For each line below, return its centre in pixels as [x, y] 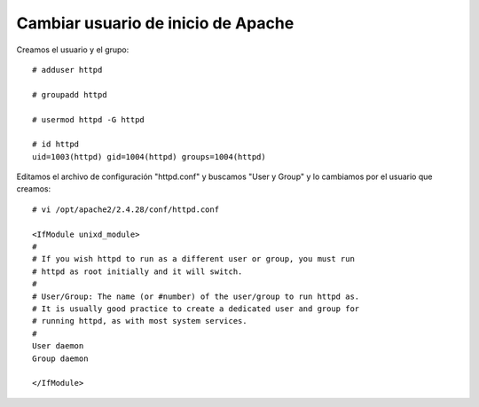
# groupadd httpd [70, 94]
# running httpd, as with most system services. [140, 321]
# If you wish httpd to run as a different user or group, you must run [193, 259]
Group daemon [60, 358]
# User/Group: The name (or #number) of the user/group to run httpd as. [196, 296]
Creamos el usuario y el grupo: [73, 50]
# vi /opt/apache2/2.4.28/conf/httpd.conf [126, 209]
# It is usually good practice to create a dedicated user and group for [196, 309]
